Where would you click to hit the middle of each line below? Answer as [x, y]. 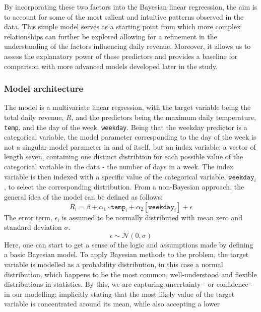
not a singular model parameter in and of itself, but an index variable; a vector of [130, 146]
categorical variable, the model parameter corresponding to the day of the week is [130, 137]
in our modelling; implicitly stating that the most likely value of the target [119, 294]
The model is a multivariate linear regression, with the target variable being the [127, 107]
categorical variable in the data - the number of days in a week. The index [119, 166]
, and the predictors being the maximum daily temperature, [164, 117]
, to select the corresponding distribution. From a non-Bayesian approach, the [124, 187]
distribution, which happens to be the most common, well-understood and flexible [130, 274]
